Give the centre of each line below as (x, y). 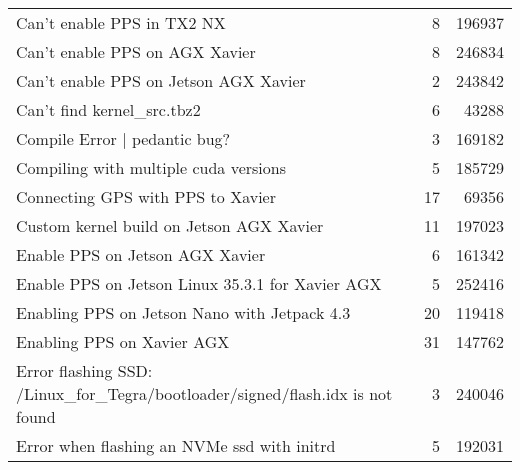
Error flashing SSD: (84, 370)
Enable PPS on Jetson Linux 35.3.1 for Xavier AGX (199, 283)
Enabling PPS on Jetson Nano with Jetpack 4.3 (183, 312)
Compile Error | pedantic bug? (123, 138)
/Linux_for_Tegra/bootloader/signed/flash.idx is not (204, 393)
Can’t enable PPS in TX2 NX (121, 22)
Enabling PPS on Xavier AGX (123, 341)
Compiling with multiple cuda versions (151, 167)
